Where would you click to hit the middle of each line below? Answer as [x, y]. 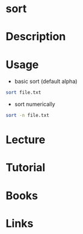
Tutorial [26, 168]
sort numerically [35, 104]
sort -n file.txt [28, 115]
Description [36, 37]
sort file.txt [24, 93]
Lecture [26, 140]
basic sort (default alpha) [46, 82]
